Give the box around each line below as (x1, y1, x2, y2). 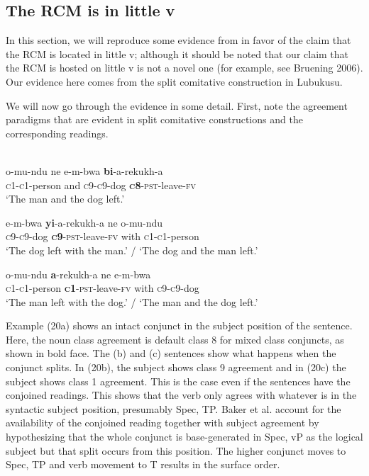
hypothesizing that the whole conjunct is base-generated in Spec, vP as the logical (6, 429, 363, 444)
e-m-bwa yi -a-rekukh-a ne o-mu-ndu (6, 215, 163, 229)
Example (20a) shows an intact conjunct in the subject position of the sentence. (6, 318, 353, 333)
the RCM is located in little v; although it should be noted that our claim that (6, 46, 349, 61)
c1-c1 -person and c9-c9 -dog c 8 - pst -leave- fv (6, 177, 196, 192)
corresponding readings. (6, 125, 109, 140)
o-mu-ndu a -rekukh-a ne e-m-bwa (6, 266, 151, 281)
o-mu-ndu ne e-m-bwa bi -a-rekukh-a (6, 163, 163, 178)
